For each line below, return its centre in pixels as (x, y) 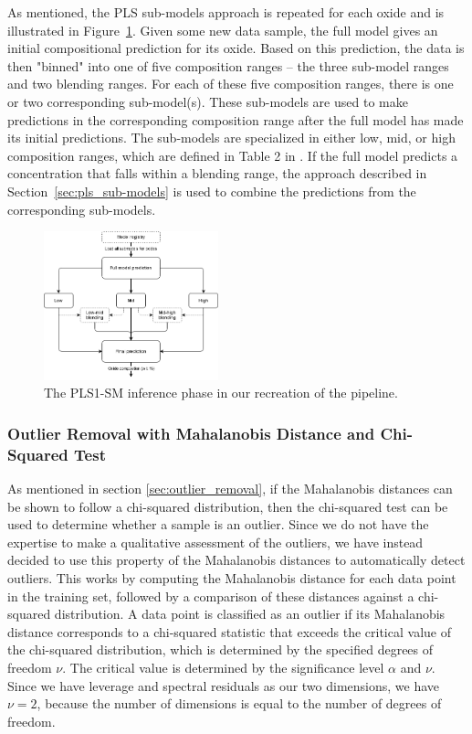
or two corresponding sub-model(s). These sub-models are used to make (208, 101)
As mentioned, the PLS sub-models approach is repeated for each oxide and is (226, 12)
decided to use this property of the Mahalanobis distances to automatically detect (236, 560)
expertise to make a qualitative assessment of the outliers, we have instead (215, 542)
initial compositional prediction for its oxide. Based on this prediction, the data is (236, 48)
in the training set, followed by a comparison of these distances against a (211, 596)
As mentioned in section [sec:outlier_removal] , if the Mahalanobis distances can (230, 489)
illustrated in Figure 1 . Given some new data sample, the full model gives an (223, 30)
